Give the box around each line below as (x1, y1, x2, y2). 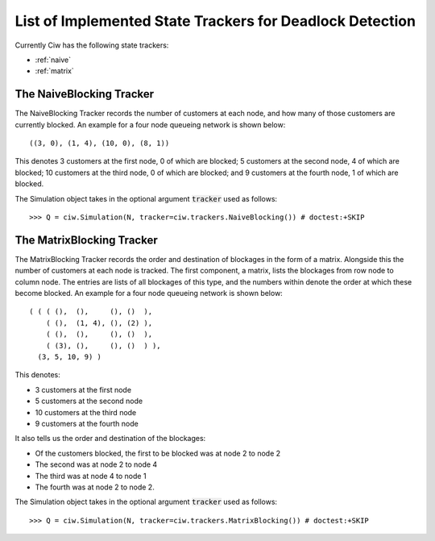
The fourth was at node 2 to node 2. (35, 482, 155, 492)
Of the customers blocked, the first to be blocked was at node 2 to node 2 (35, 448, 281, 458)
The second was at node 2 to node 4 (35, 460, 158, 469)
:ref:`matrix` (35, 66, 74, 76)
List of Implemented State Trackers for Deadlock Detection (14, 12, 416, 30)
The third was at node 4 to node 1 (35, 471, 147, 481)
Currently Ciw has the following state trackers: (14, 40, 169, 50)
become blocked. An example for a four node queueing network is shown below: (14, 289, 284, 298)
